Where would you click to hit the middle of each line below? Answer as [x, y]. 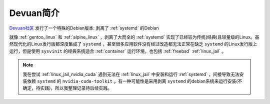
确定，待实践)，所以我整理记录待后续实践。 [67, 88]
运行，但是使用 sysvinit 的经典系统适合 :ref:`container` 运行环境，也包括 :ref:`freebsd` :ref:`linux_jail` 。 [118, 51]
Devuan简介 [34, 13]
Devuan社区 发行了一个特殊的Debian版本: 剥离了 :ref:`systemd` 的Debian [84, 28]
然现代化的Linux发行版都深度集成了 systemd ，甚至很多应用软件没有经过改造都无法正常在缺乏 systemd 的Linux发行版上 [133, 44]
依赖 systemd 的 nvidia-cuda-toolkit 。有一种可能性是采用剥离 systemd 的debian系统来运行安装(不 [134, 81]
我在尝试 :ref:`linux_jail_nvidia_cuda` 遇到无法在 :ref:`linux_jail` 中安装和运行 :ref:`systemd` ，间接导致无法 [131, 74]
